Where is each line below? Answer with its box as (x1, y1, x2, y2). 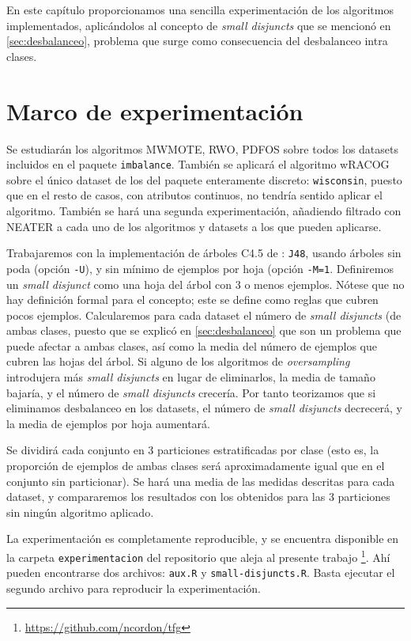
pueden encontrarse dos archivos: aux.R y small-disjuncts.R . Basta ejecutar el (6, 564, 395, 581)
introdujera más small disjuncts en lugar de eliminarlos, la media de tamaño (6, 369, 375, 385)
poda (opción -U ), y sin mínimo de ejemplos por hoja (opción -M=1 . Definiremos (6, 260, 394, 276)
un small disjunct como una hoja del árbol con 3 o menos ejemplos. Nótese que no (6, 275, 405, 292)
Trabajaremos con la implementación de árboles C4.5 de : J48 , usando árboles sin (6, 245, 402, 261)
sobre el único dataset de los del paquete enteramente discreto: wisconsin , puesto (6, 171, 402, 188)
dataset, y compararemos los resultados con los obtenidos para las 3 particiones (6, 488, 390, 505)
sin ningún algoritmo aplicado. (6, 503, 154, 520)
